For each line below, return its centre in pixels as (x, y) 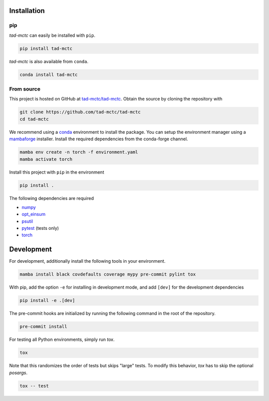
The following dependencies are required (52, 198)
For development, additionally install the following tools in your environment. (87, 261)
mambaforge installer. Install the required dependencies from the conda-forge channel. (99, 139)
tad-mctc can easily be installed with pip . (52, 35)
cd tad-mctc (34, 119)
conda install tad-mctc (49, 74)
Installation (27, 11)
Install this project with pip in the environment (57, 172)
